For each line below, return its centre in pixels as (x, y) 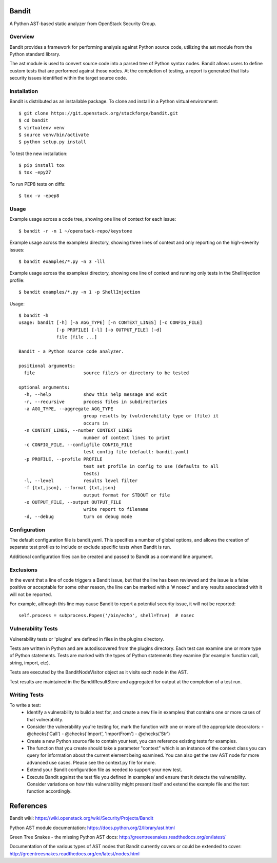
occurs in (96, 423)
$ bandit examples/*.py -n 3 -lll (62, 261)
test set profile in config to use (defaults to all (151, 466)
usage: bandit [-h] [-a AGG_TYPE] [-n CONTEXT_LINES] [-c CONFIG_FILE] (111, 323)
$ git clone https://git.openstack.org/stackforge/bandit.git (98, 113)
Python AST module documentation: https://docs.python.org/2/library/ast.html (92, 828)
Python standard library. (35, 54)
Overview (22, 37)
